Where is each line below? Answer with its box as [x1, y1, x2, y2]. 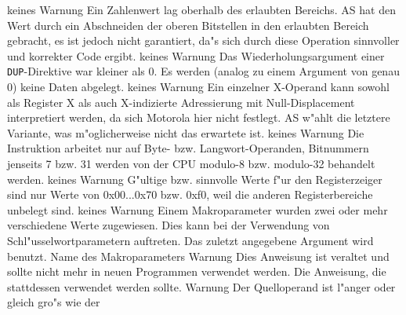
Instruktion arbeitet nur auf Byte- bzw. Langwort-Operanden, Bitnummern [7, 140, 369, 156]
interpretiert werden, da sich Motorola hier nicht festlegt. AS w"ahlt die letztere [7, 109, 390, 126]
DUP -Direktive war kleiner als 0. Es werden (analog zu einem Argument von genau [7, 63, 400, 79]
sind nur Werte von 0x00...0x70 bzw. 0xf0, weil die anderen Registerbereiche [7, 186, 373, 203]
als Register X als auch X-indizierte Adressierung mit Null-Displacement [7, 93, 355, 110]
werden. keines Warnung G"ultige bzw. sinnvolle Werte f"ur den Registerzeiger [7, 170, 382, 187]
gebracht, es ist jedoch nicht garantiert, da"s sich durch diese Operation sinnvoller [7, 32, 400, 49]
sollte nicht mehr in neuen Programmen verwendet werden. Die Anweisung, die [7, 263, 386, 280]
